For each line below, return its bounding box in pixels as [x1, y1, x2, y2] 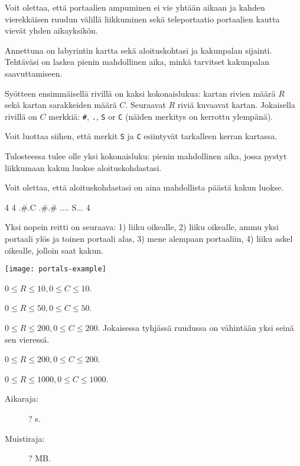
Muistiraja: [5, 432, 45, 444]
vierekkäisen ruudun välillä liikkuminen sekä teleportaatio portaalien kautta [5, 12, 280, 25]
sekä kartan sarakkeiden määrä [5, 99, 117, 111]
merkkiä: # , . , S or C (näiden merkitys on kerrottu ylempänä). [48, 110, 273, 122]
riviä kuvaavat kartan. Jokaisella [177, 99, 295, 111]
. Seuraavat [125, 99, 166, 111]
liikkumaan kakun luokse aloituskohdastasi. [5, 161, 162, 173]
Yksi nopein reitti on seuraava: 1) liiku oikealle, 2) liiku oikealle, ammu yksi [5, 221, 279, 233]
